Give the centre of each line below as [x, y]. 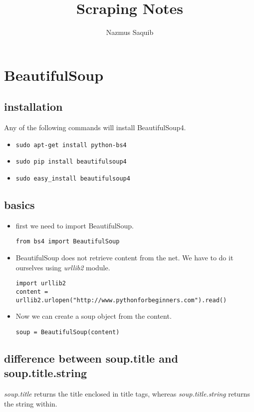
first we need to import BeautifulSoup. [75, 225]
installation [33, 106]
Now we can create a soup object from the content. [94, 316]
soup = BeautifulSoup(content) [68, 332]
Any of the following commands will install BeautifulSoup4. [95, 127]
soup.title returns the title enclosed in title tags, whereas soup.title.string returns [127, 394]
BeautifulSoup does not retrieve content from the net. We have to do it [125, 258]
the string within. [31, 403]
